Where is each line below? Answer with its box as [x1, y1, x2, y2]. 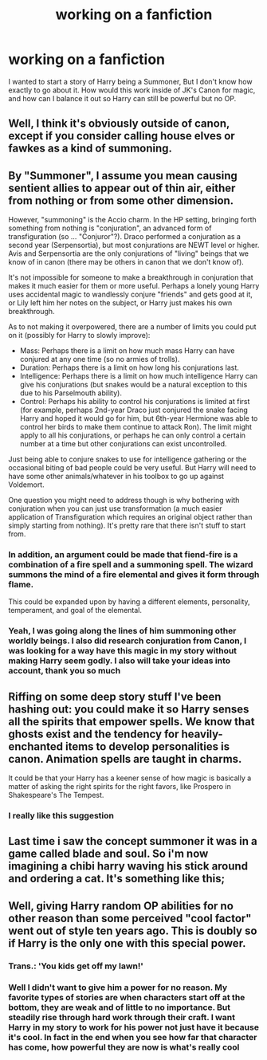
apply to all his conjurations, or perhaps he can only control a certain [19, 430, 245, 440]
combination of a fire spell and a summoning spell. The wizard [8, 559, 253, 571]
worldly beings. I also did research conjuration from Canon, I [8, 635, 247, 646]
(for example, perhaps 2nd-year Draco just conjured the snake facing [19, 405, 249, 415]
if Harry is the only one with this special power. [8, 936, 246, 950]
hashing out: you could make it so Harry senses [8, 702, 249, 716]
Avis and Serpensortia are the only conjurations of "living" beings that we [8, 249, 249, 258]
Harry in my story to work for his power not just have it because [8, 1022, 259, 1033]
